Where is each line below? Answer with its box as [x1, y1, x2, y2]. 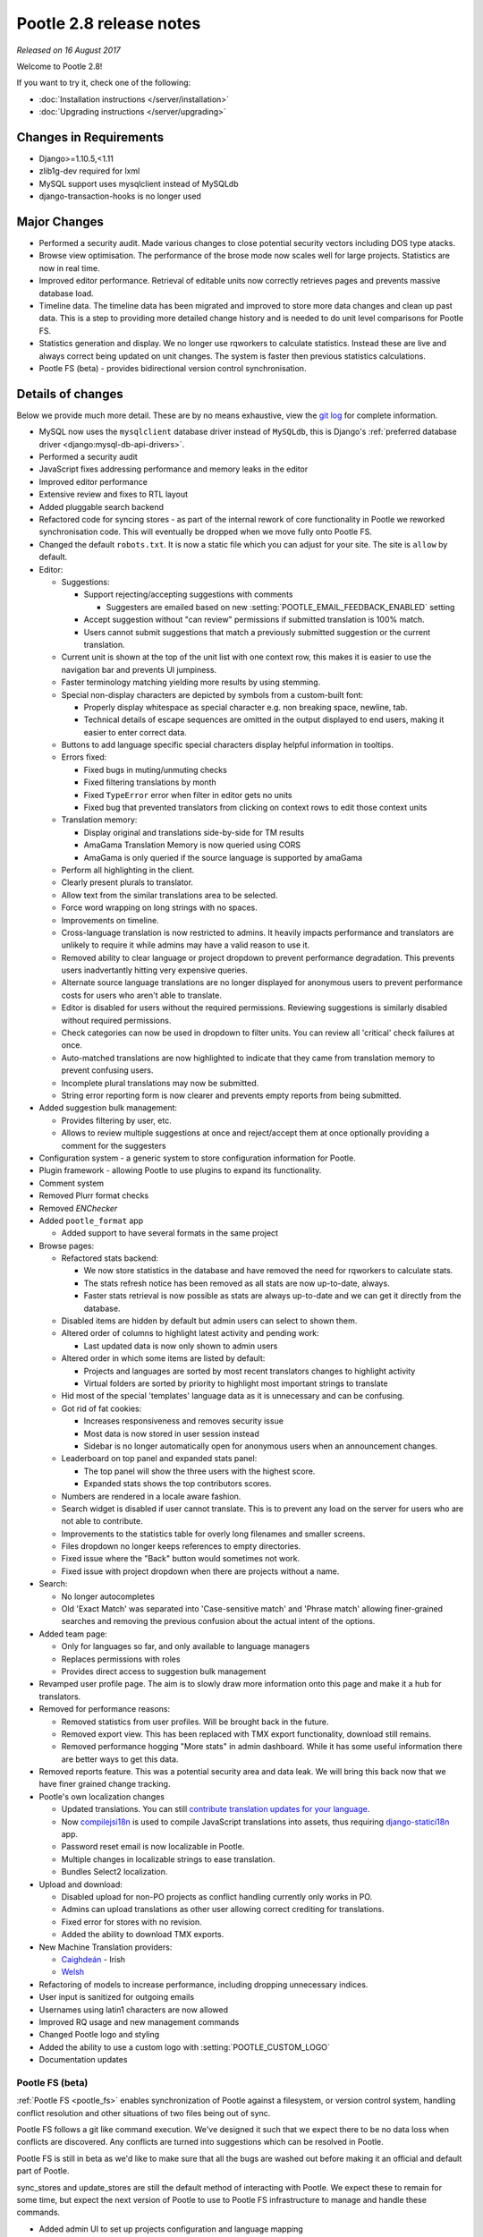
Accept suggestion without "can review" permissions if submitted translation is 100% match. [83, 614, 425, 625]
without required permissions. [61, 1015, 172, 1025]
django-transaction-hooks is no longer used [38, 191, 201, 201]
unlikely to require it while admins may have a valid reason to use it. [61, 940, 310, 950]
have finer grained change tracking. [38, 1779, 171, 1790]
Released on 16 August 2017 [16, 45, 121, 55]
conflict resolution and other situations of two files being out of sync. [16, 2107, 271, 2118]
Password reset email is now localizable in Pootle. [61, 1841, 245, 1852]
